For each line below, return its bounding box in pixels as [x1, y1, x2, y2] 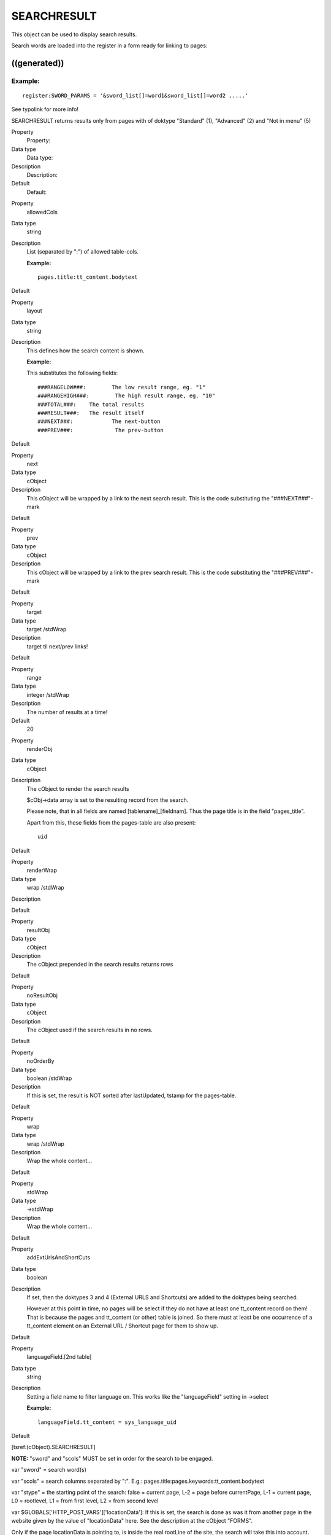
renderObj [26, 745, 53, 753]
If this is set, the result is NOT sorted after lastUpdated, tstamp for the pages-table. [26, 1092, 237, 1099]
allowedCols [26, 208, 58, 216]
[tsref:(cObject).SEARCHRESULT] [11, 1444, 96, 1451]
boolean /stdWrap [26, 1074, 72, 1082]
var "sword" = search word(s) [11, 1466, 87, 1474]
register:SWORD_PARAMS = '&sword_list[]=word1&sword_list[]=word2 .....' [22, 92, 249, 99]
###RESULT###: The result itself [37, 410, 145, 417]
